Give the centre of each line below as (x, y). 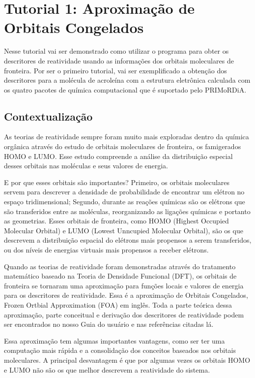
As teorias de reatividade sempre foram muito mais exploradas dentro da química (127, 137)
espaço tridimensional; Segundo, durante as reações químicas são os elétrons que (125, 202)
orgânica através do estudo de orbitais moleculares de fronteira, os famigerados (123, 146)
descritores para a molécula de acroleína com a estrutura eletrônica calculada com (127, 80)
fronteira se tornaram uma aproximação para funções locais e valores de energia (124, 285)
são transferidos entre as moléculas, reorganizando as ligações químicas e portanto (127, 211)
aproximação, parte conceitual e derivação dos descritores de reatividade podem (124, 314)
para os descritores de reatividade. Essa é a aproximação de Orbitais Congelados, (126, 295)
